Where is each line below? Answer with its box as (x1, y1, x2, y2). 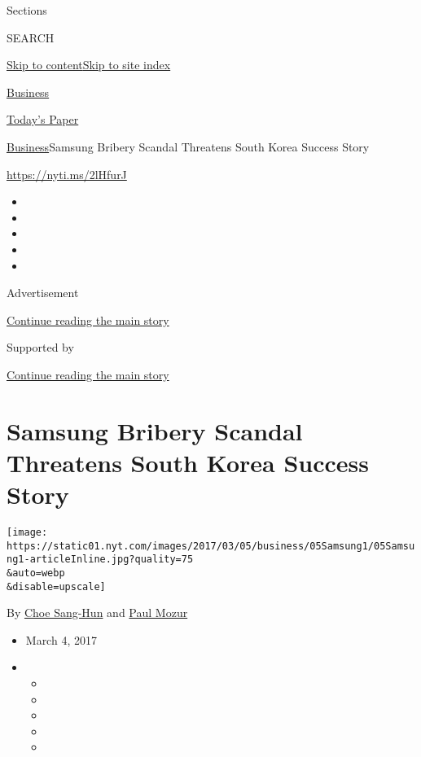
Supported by (7, 339, 74, 356)
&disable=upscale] (7, 580, 106, 593)
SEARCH (7, 28, 55, 46)
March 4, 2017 (25, 631, 97, 648)
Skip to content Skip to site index (7, 56, 171, 73)
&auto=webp (7, 567, 65, 579)
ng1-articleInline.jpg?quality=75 (7, 554, 194, 566)
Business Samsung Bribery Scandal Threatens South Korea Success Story (7, 138, 370, 155)
